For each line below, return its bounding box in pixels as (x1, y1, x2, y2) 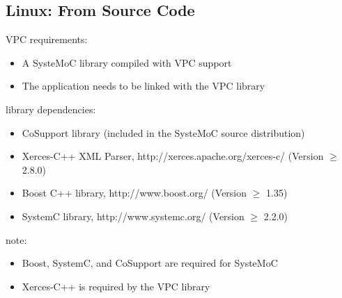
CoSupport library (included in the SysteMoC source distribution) (22, 125, 305, 140)
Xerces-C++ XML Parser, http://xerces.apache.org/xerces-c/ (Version (22, 149, 324, 163)
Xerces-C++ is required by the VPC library (22, 279, 210, 293)
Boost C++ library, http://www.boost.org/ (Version (22, 185, 247, 200)
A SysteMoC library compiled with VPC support (22, 55, 232, 69)
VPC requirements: (6, 32, 88, 47)
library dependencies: (6, 101, 96, 116)
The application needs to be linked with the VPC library (22, 78, 265, 93)
